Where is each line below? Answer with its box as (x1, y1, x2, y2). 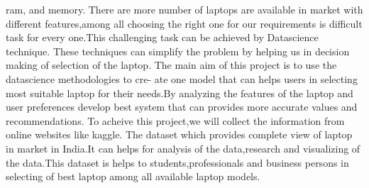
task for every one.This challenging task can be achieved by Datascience (6, 30, 319, 45)
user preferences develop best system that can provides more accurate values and (6, 99, 358, 114)
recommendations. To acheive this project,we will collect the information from (6, 113, 345, 128)
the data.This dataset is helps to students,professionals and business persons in (6, 155, 349, 170)
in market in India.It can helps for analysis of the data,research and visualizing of (6, 140, 360, 155)
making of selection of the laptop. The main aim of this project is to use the (6, 57, 337, 72)
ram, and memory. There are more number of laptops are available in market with (6, 2, 363, 16)
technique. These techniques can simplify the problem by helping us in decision (6, 43, 350, 58)
